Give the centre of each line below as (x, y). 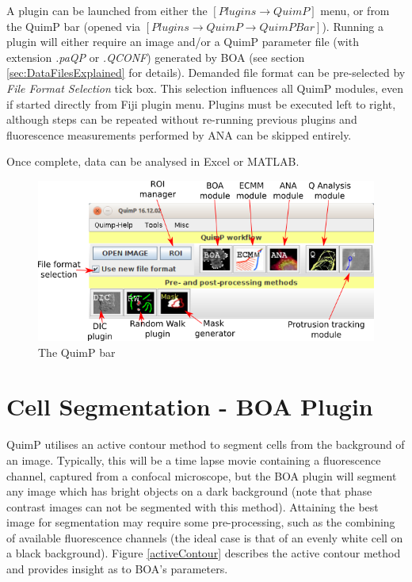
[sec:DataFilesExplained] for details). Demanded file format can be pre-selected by (206, 73)
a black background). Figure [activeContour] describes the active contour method (204, 553)
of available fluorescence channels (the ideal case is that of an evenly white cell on (205, 537)
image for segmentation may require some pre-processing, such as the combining (201, 522)
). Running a (353, 26)
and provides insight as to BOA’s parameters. (117, 569)
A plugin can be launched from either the (107, 10)
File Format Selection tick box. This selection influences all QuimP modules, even (205, 88)
